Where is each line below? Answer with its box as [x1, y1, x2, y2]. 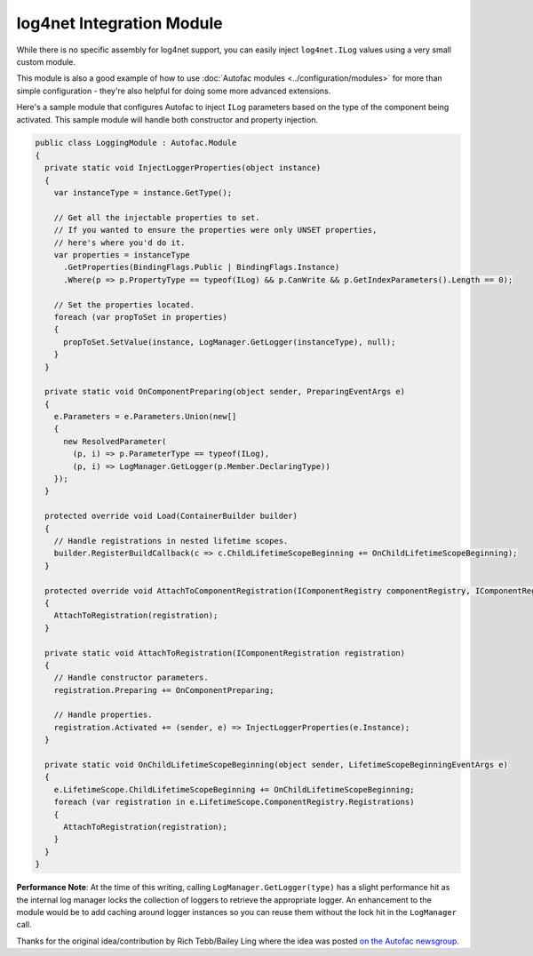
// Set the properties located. [53, 299, 195, 310]
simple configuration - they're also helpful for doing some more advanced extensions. [16, 85, 331, 96]
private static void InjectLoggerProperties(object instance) [44, 163, 322, 173]
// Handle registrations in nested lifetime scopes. [53, 536, 289, 546]
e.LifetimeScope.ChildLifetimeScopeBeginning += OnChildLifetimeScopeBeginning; [53, 785, 415, 794]
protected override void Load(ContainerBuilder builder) [44, 511, 298, 522]
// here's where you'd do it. [53, 237, 186, 248]
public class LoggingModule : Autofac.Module [35, 138, 237, 148]
